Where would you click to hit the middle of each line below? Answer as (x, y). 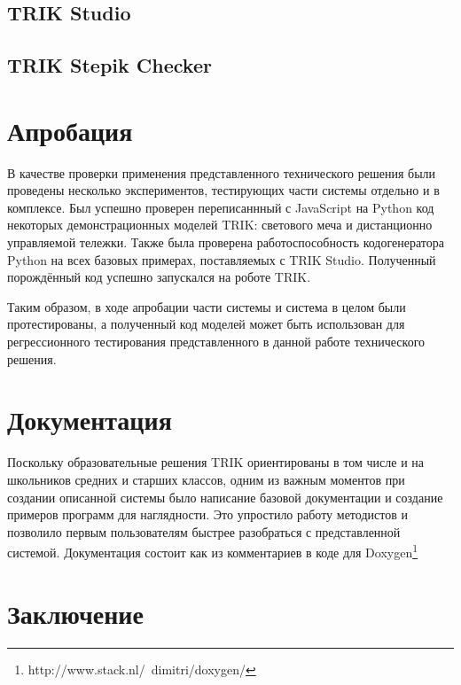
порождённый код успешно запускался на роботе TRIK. (159, 277)
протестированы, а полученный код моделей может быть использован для (206, 324)
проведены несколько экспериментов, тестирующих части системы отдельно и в (223, 190)
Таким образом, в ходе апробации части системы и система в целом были (207, 306)
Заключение (75, 613)
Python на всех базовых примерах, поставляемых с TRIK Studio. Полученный (222, 259)
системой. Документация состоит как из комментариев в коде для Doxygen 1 (213, 551)
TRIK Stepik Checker (109, 65)
